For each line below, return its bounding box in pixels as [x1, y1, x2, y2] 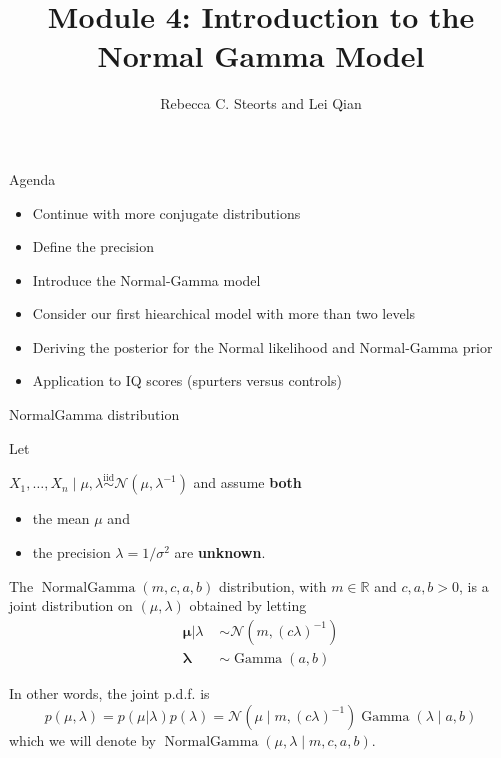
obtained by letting [189, 595, 307, 616]
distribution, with [219, 575, 327, 596]
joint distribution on [9, 595, 133, 616]
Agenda [9, 168, 56, 189]
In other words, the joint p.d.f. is [9, 682, 210, 703]
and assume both [193, 472, 302, 493]
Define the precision [32, 236, 155, 257]
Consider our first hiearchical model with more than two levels [32, 303, 416, 324]
